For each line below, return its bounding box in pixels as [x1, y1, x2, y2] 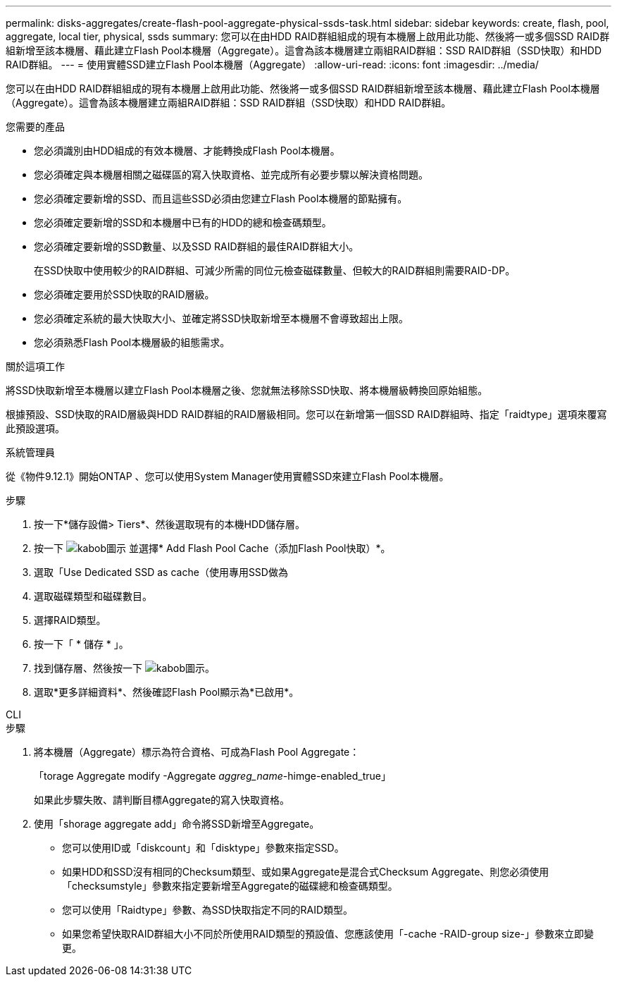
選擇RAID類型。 [34, 614, 106, 626]
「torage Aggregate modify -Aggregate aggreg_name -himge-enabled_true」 [34, 770, 392, 782]
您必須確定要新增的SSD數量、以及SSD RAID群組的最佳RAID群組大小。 [34, 240, 359, 252]
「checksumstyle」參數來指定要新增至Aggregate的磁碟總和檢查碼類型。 [62, 880, 398, 892]
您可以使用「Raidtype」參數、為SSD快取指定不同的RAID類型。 [62, 904, 354, 916]
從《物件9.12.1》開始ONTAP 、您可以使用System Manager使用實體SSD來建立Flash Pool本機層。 [6, 470, 449, 482]
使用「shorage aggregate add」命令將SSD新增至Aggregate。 [34, 818, 320, 830]
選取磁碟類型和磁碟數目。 [34, 590, 152, 602]
